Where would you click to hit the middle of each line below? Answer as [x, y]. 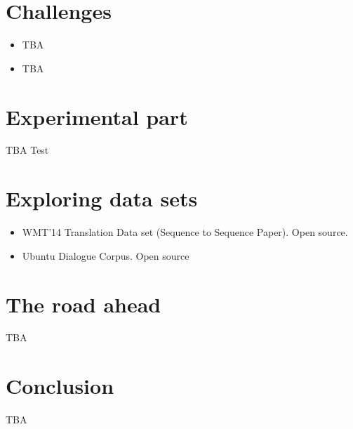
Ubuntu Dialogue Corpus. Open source [106, 255]
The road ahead [84, 304]
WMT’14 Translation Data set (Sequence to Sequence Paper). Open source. [185, 232]
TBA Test [27, 150]
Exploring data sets [102, 198]
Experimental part [97, 116]
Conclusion [60, 386]
